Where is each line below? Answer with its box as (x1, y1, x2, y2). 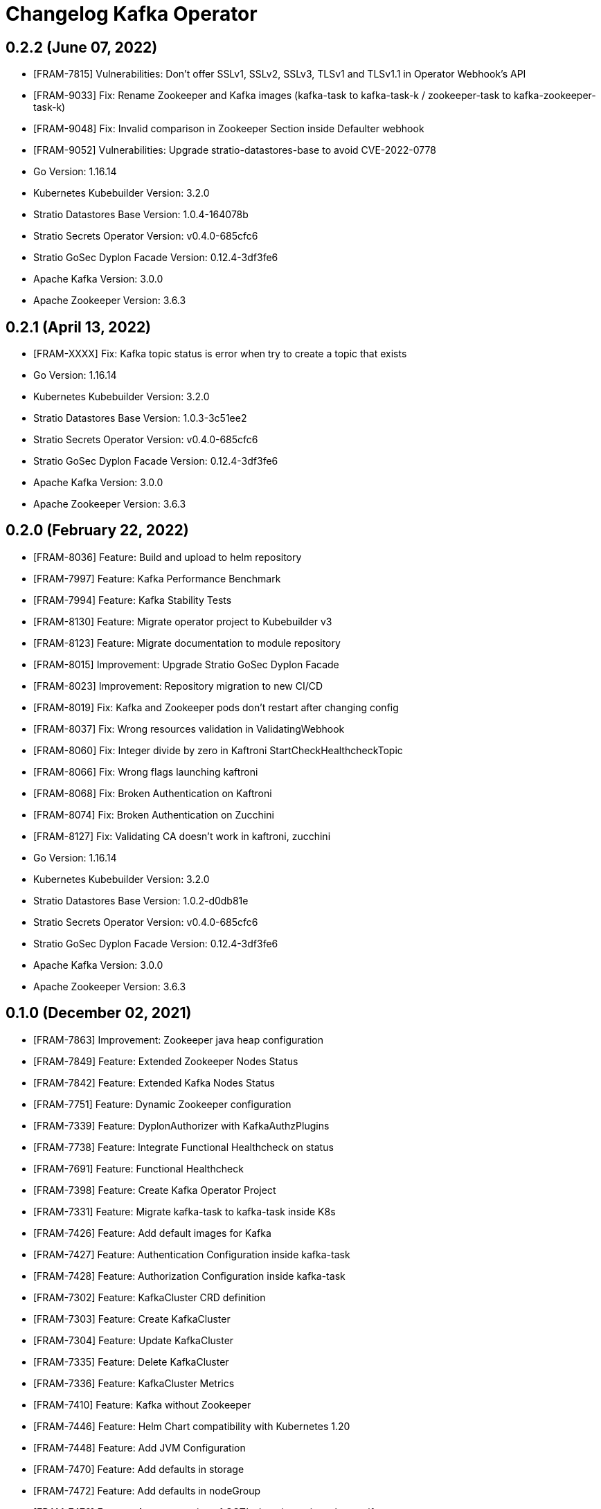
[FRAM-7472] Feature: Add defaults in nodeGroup (33, 1484, 261, 1497)
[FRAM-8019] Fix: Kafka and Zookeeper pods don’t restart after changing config (33, 701, 399, 713)
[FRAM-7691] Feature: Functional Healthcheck (33, 1162, 244, 1175)
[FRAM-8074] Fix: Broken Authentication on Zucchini (33, 808, 274, 821)
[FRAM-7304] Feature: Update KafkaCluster (33, 1334, 234, 1346)
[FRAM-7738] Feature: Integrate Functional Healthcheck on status (33, 1141, 334, 1153)
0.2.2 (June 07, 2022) (6, 38, 158, 56)
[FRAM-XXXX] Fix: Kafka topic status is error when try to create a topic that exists (33, 348, 407, 360)
